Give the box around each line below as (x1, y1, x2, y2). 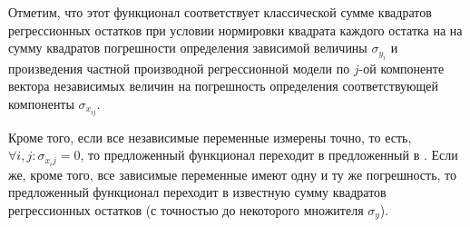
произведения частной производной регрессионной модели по (8, 58, 350, 77)
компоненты (8, 94, 74, 113)
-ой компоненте (358, 58, 445, 77)
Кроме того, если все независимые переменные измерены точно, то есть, (8, 127, 412, 146)
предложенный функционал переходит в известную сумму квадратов (8, 183, 387, 202)
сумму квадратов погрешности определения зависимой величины (8, 38, 367, 57)
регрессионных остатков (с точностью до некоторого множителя (8, 200, 364, 219)
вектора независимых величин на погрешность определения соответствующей (8, 76, 438, 95)
